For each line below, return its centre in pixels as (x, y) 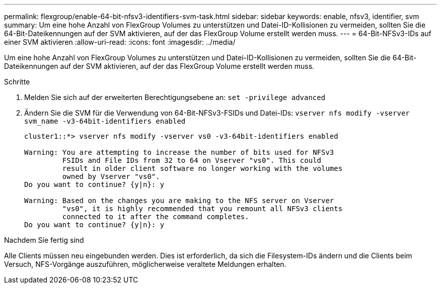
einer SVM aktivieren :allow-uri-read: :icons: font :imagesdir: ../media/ (120, 42)
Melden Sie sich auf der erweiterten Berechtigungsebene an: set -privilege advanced (175, 97)
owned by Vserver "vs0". (111, 176)
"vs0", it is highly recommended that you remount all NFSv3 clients (202, 209)
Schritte (17, 82)
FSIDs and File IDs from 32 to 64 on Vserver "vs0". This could (192, 160)
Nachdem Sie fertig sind (44, 240)
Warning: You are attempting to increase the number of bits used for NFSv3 (179, 152)
